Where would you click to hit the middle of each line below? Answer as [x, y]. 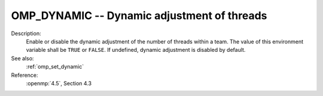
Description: [26, 33]
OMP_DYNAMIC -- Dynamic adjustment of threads [139, 16]
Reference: [25, 75]
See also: [22, 58]
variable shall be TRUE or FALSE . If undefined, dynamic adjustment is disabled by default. [136, 50]
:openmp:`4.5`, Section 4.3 [59, 83]
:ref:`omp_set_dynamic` [55, 67]
